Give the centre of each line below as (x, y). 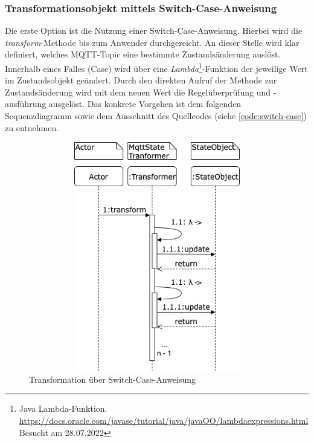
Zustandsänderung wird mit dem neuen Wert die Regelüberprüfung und (138, 92)
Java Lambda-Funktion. (63, 408)
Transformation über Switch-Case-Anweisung (113, 379)
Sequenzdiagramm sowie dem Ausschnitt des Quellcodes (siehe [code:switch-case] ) (156, 116)
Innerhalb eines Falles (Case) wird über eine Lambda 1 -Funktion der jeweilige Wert (156, 67)
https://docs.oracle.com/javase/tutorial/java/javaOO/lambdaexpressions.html (164, 420)
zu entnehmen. (32, 127)
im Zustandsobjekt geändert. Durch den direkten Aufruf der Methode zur (141, 80)
